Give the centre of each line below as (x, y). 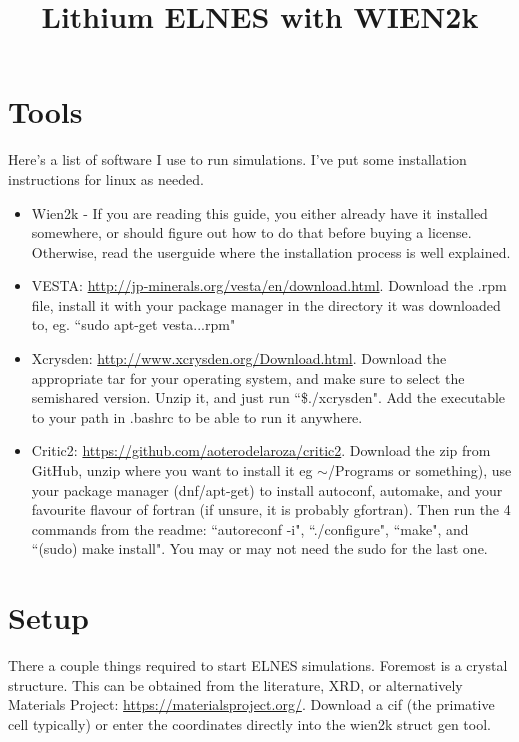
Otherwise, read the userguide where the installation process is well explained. (271, 251)
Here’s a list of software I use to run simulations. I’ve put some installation (237, 159)
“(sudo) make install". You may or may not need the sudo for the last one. (259, 548)
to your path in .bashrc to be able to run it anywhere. (197, 416)
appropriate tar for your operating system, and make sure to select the (248, 377)
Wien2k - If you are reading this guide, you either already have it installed (259, 212)
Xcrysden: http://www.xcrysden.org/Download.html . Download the (239, 358)
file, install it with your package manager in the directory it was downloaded (266, 304)
